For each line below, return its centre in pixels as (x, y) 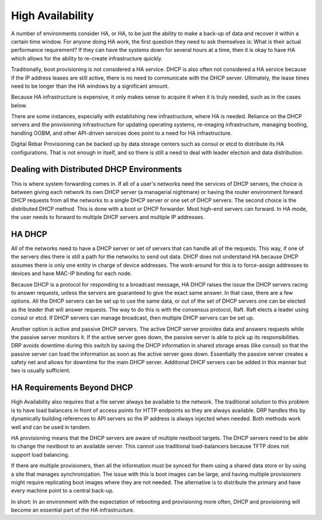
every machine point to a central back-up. (63, 491)
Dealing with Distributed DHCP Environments (97, 169)
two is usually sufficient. (41, 371)
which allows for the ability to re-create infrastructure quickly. (87, 58)
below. (19, 105)
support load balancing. (40, 454)
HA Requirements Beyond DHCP (72, 388)
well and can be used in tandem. (51, 427)
